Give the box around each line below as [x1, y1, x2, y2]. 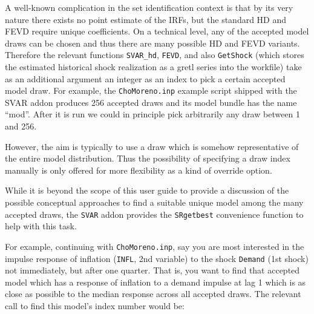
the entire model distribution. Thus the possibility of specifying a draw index [5, 152, 290, 165]
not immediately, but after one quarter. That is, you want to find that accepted [5, 264, 300, 276]
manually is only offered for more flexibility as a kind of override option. [5, 163, 272, 176]
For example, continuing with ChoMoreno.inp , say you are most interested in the [5, 240, 304, 252]
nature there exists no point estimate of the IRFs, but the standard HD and [5, 13, 287, 25]
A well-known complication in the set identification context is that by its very [5, 1, 293, 13]
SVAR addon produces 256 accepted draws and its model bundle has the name [5, 96, 297, 108]
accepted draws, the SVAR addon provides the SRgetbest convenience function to [5, 208, 304, 220]
